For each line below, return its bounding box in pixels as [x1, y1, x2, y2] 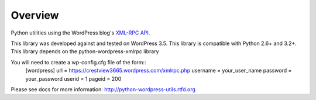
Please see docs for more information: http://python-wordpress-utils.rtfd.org [11, 85, 196, 93]
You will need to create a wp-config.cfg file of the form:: [11, 58, 146, 65]
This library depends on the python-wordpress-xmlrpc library [11, 48, 159, 55]
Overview [11, 9, 59, 22]
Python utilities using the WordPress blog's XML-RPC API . [11, 29, 150, 36]
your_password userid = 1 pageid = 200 [25, 75, 122, 82]
